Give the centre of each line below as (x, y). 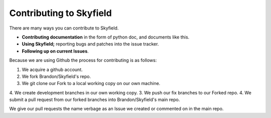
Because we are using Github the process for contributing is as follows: (83, 60)
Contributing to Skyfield (61, 13)
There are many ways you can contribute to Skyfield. (64, 28)
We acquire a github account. (52, 69)
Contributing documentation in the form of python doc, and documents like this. (106, 37)
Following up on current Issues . (55, 51)
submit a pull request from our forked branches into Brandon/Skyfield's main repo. (95, 99)
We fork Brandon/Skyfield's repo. (56, 76)
